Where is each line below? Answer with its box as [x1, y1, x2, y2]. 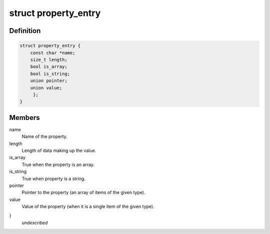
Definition [9, 26, 41, 35]
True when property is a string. [21, 175, 86, 181]
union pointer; [30, 78, 67, 83]
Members [9, 113, 40, 122]
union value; [30, 85, 62, 90]
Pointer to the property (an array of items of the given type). [21, 189, 145, 195]
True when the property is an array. [21, 161, 95, 167]
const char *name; [30, 50, 75, 55]
